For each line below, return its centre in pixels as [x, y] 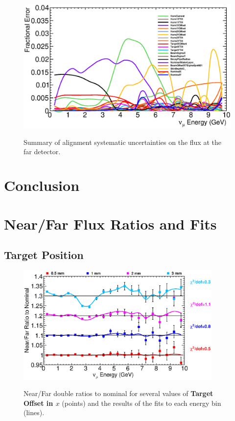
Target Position [44, 255]
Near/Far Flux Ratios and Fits [110, 223]
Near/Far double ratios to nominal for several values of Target [118, 393]
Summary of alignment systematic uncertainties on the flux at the [122, 142]
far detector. [42, 152]
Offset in [38, 403]
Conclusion [42, 185]
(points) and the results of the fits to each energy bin [141, 403]
